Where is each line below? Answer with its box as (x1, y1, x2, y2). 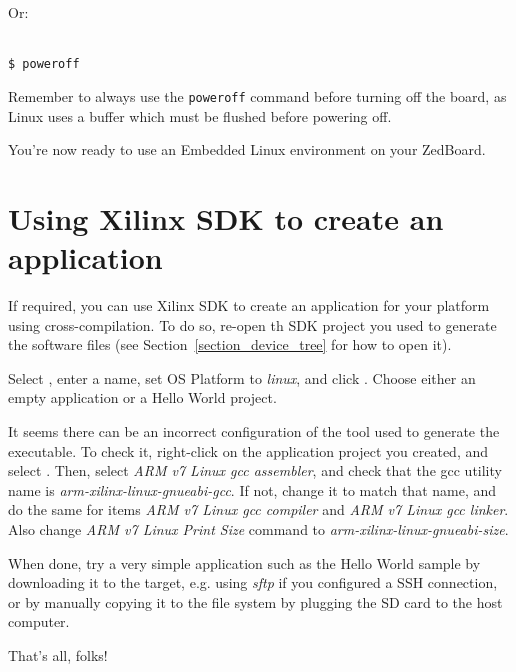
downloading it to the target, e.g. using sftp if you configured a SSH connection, (8, 572, 498, 593)
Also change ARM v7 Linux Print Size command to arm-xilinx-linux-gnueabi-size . (8, 518, 509, 539)
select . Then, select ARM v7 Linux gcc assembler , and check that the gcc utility (8, 460, 502, 481)
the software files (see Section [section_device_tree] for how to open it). (8, 334, 452, 355)
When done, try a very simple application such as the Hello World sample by (8, 552, 481, 573)
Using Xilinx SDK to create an (8, 197, 444, 238)
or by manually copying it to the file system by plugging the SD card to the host (8, 591, 503, 612)
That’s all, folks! (8, 644, 108, 665)
